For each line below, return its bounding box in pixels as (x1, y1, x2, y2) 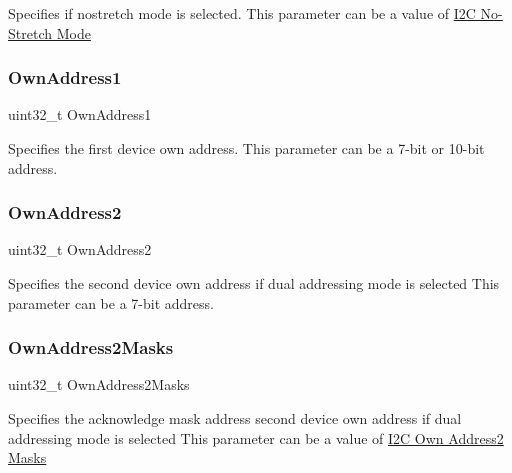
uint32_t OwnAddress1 (8, 104, 152, 125)
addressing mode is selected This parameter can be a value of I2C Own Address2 (8, 427, 504, 448)
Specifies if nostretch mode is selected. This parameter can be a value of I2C (8, 3, 476, 23)
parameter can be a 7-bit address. (8, 292, 214, 313)
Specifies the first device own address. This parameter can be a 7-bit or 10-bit (8, 138, 485, 158)
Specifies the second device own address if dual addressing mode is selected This (8, 273, 500, 293)
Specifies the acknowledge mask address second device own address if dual (8, 408, 462, 428)
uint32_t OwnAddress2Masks (8, 374, 190, 395)
